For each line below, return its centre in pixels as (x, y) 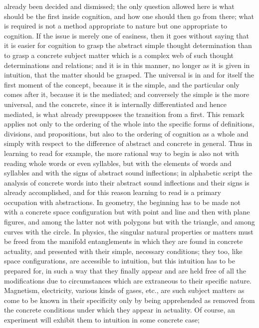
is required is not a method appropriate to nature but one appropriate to (116, 26)
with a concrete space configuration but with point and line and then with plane (127, 212)
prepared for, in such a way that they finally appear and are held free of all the (125, 271)
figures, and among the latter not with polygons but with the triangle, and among (129, 222)
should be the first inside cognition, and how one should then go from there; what (129, 16)
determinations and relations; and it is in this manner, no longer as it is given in (127, 65)
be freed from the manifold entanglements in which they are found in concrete (124, 241)
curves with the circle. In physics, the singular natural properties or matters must (129, 231)
